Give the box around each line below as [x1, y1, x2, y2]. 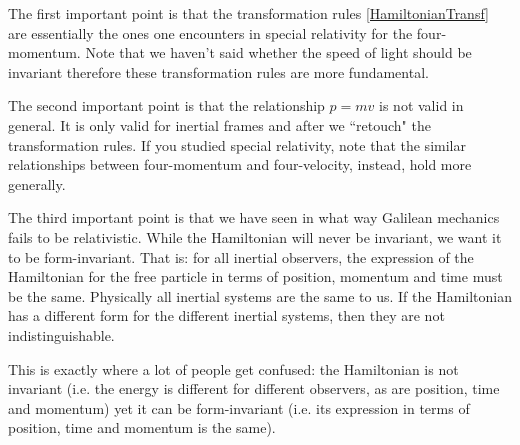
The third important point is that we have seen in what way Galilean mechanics [8, 207, 500, 228]
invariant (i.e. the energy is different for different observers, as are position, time [8, 378, 500, 399]
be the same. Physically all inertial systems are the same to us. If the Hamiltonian [8, 285, 512, 306]
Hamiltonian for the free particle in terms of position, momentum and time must [8, 266, 503, 287]
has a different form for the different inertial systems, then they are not [8, 305, 445, 326]
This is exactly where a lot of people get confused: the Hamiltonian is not [8, 358, 459, 379]
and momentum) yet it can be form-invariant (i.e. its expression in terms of [8, 397, 470, 418]
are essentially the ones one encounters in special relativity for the [8, 22, 413, 43]
